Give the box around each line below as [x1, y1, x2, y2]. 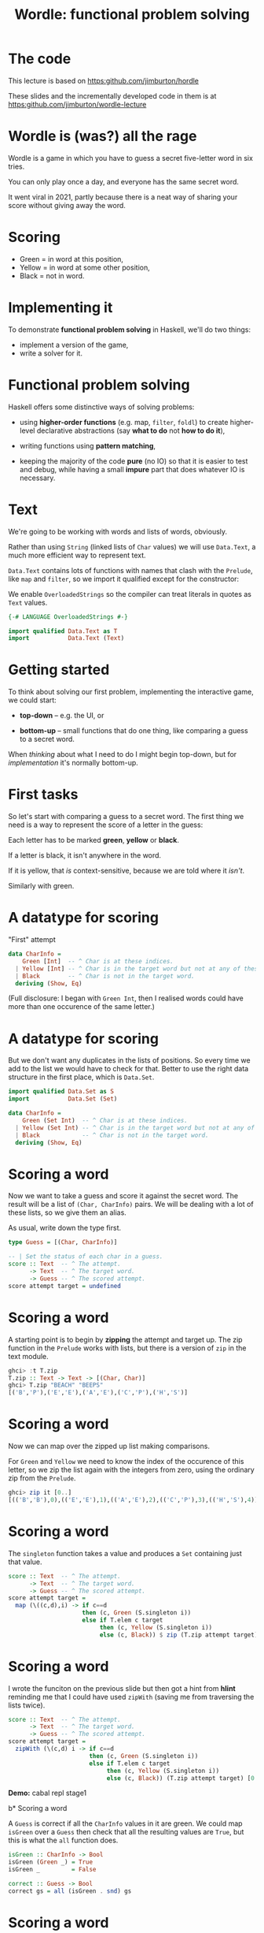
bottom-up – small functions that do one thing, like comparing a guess [19, 726, 249, 736]
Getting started [8, 661, 110, 679]
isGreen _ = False [8, 1866, 97, 1874]
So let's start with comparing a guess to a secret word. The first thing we [8, 812, 244, 821]
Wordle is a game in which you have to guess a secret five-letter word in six [8, 153, 254, 162]
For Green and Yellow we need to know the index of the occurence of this [8, 1457, 244, 1466]
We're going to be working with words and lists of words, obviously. [8, 527, 228, 536]
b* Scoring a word [8, 1804, 68, 1813]
